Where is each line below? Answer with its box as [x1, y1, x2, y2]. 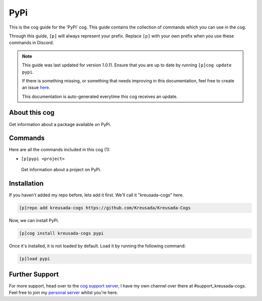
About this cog [9, 109, 55, 117]
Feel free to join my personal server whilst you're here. [9, 289, 118, 295]
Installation [9, 179, 44, 188]
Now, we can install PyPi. [9, 218, 59, 223]
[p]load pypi [19, 256, 50, 262]
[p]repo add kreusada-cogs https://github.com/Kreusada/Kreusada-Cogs [19, 205, 191, 211]
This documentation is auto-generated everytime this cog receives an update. [22, 94, 178, 99]
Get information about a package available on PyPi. [9, 121, 112, 127]
